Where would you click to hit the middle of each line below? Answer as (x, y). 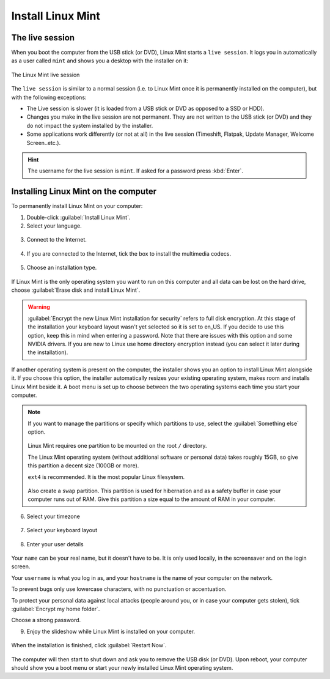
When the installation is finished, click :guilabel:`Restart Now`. (89, 645)
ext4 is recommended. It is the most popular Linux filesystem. (106, 477)
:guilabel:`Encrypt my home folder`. (56, 609)
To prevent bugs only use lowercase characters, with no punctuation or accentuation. (119, 589)
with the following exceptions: (49, 97)
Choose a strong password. (46, 620)
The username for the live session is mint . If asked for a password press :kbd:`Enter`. (136, 171)
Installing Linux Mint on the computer (84, 192)
